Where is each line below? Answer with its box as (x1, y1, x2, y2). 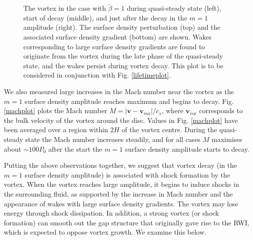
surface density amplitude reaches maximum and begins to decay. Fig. (24, 96, 234, 106)
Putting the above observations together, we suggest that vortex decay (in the (4, 160, 237, 170)
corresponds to (199, 105, 243, 116)
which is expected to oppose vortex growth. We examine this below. (4, 227, 207, 237)
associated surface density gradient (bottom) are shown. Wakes (23, 32, 212, 41)
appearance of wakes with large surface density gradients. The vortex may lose (4, 198, 238, 208)
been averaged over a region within (4, 124, 108, 135)
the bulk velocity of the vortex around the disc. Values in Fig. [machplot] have (4, 115, 238, 125)
